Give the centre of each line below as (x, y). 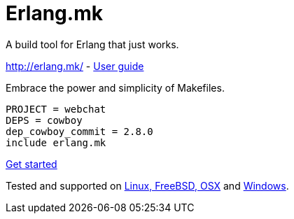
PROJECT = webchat (56, 109)
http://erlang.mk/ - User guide (75, 66)
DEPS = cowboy (44, 120)
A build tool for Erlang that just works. (92, 44)
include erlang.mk (56, 142)
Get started (31, 164)
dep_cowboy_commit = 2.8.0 (79, 131)
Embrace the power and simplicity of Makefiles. (115, 87)
